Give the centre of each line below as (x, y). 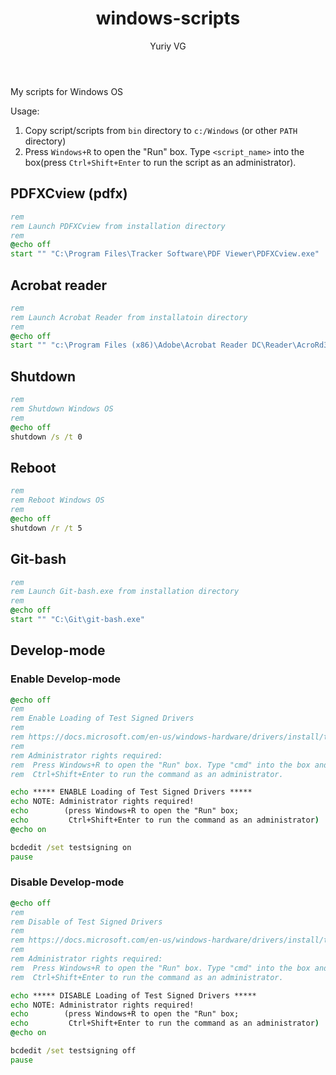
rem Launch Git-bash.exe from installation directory (125, 592)
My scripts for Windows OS (67, 91)
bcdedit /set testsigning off (73, 1051)
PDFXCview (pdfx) (69, 193)
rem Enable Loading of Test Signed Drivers (102, 718)
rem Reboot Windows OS (57, 500)
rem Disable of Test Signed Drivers (86, 922)
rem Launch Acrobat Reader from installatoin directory (129, 317)
